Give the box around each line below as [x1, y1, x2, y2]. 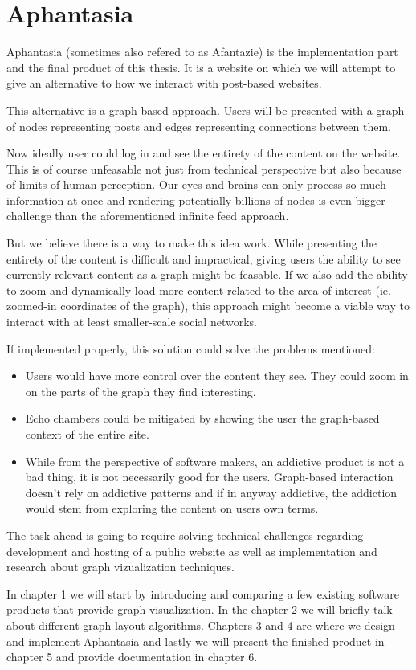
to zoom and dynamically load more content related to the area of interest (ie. [6, 281, 391, 298]
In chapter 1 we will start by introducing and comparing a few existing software [6, 585, 399, 602]
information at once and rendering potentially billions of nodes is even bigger [6, 191, 385, 208]
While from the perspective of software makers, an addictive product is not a [25, 452, 405, 469]
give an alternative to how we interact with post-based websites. [6, 75, 322, 92]
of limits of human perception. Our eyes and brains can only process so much [6, 176, 386, 193]
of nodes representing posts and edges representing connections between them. [6, 117, 391, 134]
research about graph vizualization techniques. [6, 558, 235, 575]
